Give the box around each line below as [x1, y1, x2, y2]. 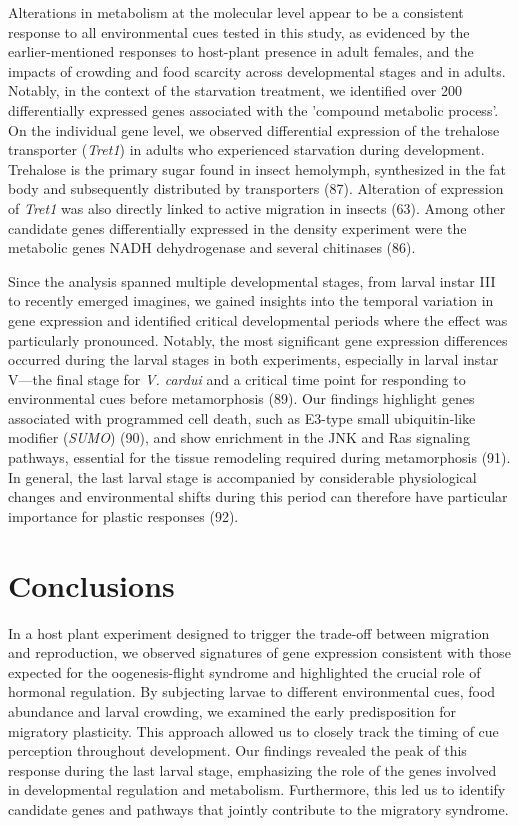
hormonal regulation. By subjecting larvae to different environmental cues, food [8, 681, 496, 702]
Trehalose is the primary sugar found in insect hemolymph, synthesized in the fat [8, 158, 507, 179]
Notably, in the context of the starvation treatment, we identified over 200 [8, 80, 463, 101]
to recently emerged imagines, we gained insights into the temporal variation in [8, 290, 494, 311]
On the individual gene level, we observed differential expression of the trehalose [8, 119, 500, 140]
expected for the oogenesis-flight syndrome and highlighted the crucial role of [8, 661, 481, 682]
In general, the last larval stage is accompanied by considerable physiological [8, 466, 477, 487]
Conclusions [8, 564, 175, 605]
